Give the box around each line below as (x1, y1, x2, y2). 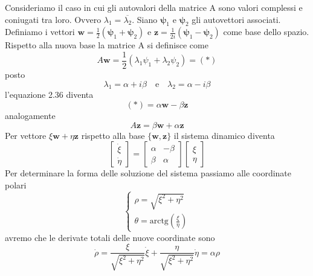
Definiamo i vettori (5, 25, 75, 38)
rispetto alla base (81, 129, 145, 141)
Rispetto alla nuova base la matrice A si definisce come (5, 39, 208, 51)
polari (5, 178, 27, 191)
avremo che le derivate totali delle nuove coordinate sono (5, 231, 215, 243)
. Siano (132, 13, 158, 25)
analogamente (5, 109, 56, 122)
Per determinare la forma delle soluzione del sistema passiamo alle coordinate (5, 167, 292, 179)
